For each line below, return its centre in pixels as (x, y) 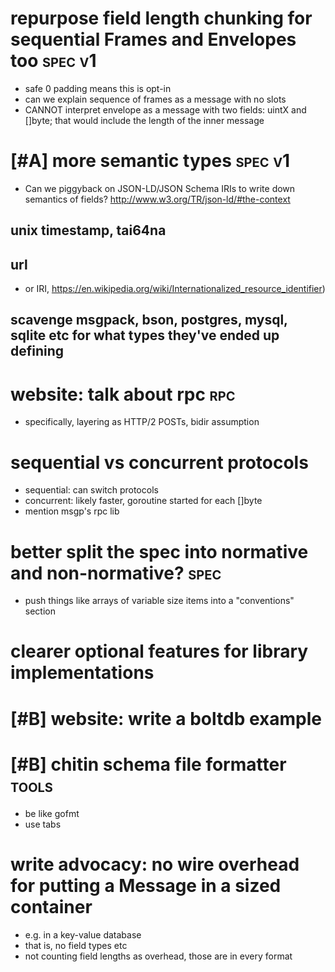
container (51, 906)
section (40, 611)
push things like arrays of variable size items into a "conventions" (159, 601)
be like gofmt (52, 813)
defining (37, 351)
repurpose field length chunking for (161, 18)
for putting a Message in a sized (146, 885)
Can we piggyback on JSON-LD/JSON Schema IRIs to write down (160, 188)
